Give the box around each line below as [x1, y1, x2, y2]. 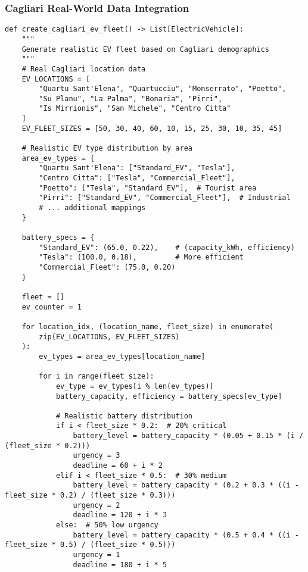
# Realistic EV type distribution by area [21, 144, 192, 153]
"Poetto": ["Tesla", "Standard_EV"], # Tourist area [39, 183, 257, 192]
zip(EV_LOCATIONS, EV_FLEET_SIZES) [39, 332, 180, 341]
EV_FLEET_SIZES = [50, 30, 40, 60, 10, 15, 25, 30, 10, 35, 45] [21, 124, 282, 133]
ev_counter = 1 [21, 302, 82, 311]
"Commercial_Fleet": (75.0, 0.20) [39, 262, 176, 271]
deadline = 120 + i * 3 [73, 511, 167, 520]
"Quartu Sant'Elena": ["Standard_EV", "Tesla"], [39, 164, 235, 173]
